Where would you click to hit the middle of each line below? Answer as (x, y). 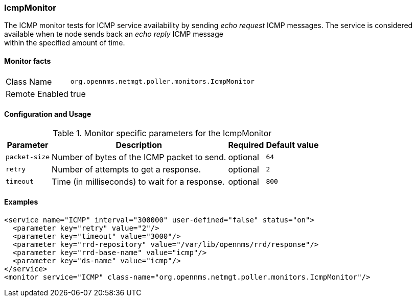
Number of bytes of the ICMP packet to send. (139, 157)
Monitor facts (28, 61)
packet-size (28, 157)
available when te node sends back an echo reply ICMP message (114, 34)
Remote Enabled (37, 94)
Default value (292, 145)
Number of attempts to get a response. (126, 169)
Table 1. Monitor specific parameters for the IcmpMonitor (162, 133)
